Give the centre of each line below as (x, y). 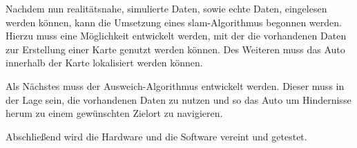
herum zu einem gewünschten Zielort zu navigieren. (114, 113)
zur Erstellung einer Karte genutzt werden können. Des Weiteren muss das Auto (175, 49)
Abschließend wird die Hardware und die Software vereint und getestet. (156, 136)
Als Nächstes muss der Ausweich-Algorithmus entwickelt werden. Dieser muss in (175, 85)
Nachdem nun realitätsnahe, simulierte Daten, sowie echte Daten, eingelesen (166, 8)
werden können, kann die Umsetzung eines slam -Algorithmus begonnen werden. (174, 22)
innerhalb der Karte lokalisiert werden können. (104, 63)
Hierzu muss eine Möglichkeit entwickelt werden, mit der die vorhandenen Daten (176, 36)
